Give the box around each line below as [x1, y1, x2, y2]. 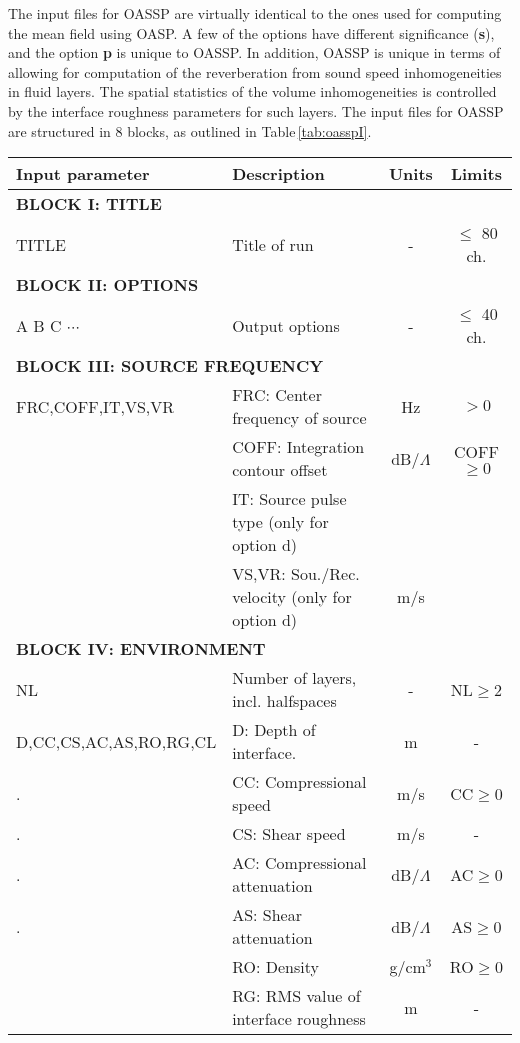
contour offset [232, 458, 328, 482]
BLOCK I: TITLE [16, 192, 162, 216]
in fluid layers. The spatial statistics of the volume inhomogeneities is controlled [8, 81, 497, 102]
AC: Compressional [232, 851, 367, 875]
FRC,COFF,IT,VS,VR [16, 394, 175, 418]
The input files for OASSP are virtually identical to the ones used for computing [8, 3, 502, 23]
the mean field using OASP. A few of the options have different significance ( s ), [8, 22, 495, 43]
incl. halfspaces [232, 689, 337, 713]
